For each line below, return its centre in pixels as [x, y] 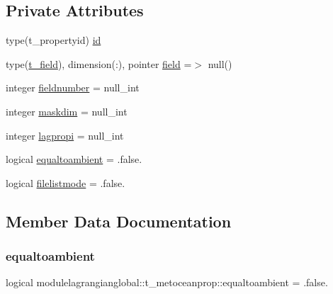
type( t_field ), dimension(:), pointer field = [99, 63]
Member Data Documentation [119, 221]
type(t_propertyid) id [53, 40]
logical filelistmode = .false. [66, 182]
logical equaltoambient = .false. [74, 159]
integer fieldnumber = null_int [73, 87]
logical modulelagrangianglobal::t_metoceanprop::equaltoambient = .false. [167, 282]
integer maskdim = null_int [67, 111]
